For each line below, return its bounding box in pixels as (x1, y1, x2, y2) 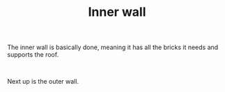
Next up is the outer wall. (7, 77, 79, 86)
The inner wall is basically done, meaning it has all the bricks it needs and (7, 43, 219, 52)
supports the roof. (7, 50, 59, 59)
